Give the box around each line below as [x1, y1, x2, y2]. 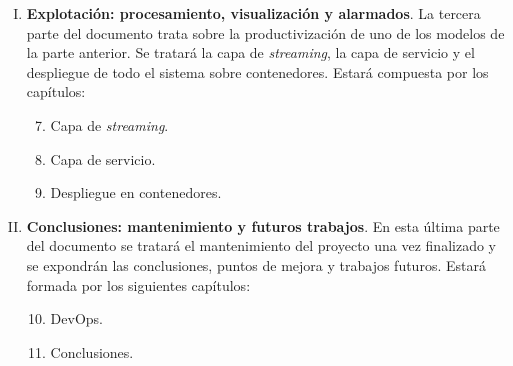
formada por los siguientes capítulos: [26, 274, 251, 295]
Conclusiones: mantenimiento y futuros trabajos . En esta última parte [26, 215, 500, 236]
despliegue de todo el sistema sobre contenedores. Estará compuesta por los [26, 61, 489, 82]
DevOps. [50, 308, 103, 329]
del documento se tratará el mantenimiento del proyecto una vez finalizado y [26, 235, 496, 256]
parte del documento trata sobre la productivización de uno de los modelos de [26, 22, 505, 43]
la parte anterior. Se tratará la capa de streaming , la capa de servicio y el [26, 42, 475, 63]
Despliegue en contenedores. [50, 182, 222, 203]
